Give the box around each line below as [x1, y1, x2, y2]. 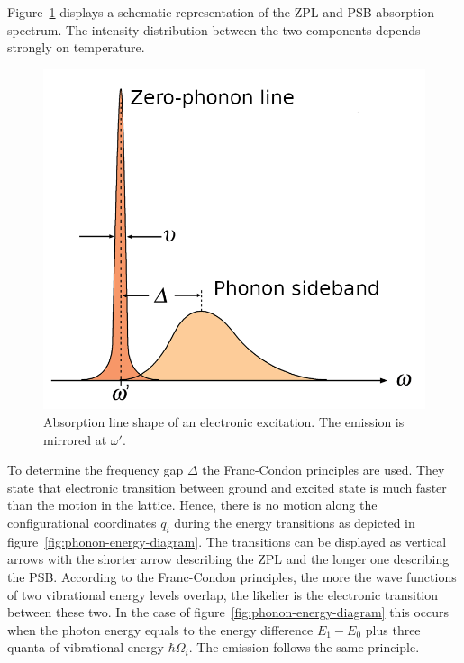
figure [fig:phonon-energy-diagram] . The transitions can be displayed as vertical [7, 531, 447, 550]
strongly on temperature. [7, 38, 145, 57]
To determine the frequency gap [7, 460, 184, 479]
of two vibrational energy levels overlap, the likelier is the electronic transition [7, 585, 439, 604]
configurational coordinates [7, 513, 157, 531]
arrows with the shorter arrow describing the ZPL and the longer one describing [7, 549, 450, 568]
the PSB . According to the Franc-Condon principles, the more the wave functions [7, 567, 457, 586]
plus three [365, 620, 421, 639]
